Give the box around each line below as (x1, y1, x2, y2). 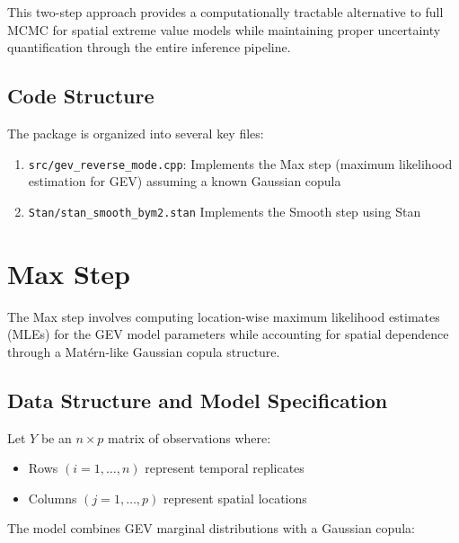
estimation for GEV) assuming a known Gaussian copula (28, 172, 341, 191)
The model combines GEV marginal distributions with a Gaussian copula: (7, 519, 415, 538)
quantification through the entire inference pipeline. (7, 38, 291, 57)
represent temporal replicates (145, 458, 305, 477)
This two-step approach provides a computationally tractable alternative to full (7, 3, 444, 21)
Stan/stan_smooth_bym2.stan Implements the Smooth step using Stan (28, 201, 421, 220)
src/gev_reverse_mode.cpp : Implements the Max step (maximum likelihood (28, 154, 453, 173)
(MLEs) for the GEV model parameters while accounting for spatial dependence (7, 325, 449, 343)
